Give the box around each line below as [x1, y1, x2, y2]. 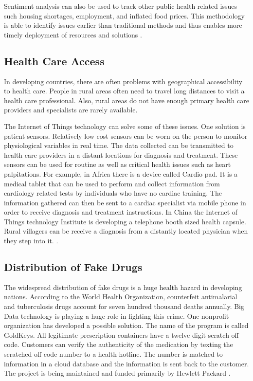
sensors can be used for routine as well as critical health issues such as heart [4, 159, 231, 169]
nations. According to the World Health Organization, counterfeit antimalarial [4, 291, 237, 302]
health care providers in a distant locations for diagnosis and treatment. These [4, 149, 238, 160]
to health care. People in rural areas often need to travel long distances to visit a [4, 86, 245, 96]
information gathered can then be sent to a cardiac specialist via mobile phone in [4, 197, 246, 207]
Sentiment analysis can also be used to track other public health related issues [4, 1, 237, 11]
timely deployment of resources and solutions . [4, 29, 142, 39]
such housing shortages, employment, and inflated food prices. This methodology [4, 10, 245, 20]
